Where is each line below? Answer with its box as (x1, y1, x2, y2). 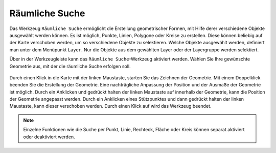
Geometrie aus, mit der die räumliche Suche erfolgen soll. (9, 63, 131, 69)
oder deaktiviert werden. (23, 134, 75, 140)
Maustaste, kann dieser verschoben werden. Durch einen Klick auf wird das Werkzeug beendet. (9, 103, 212, 109)
